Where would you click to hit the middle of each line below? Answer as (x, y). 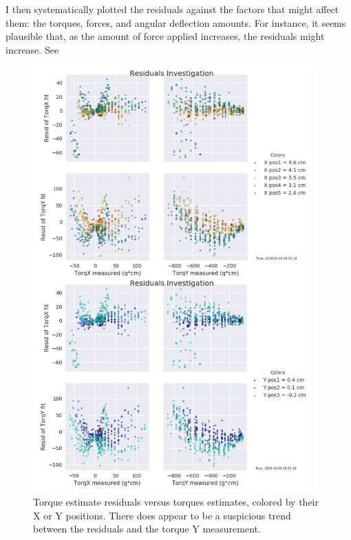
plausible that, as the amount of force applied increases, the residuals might (165, 36)
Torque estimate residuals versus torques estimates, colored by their (176, 502)
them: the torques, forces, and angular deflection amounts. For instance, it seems (176, 22)
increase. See (32, 49)
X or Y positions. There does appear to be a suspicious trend (162, 515)
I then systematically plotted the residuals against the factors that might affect (172, 9)
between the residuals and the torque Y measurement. (147, 529)
